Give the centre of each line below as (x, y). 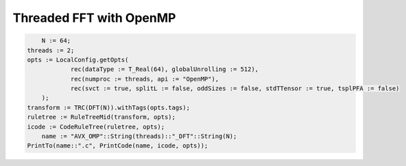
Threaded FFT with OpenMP (94, 18)
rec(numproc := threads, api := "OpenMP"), (145, 79)
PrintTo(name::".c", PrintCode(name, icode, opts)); (118, 146)
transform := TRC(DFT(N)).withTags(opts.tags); (108, 107)
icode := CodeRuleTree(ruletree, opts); (96, 127)
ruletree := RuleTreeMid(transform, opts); (101, 117)
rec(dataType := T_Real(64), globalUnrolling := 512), (165, 69)
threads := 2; (51, 50)
